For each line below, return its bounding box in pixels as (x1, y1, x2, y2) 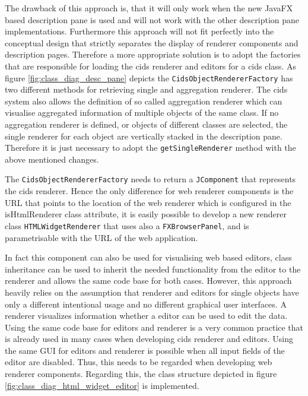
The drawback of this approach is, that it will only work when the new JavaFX (5, 2, 293, 14)
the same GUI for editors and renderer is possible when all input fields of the (5, 344, 285, 356)
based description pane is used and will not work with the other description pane (5, 13, 300, 26)
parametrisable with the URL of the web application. (5, 231, 198, 243)
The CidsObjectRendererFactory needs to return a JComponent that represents (5, 173, 296, 185)
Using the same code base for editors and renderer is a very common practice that (5, 321, 304, 333)
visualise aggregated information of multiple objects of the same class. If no (5, 106, 279, 119)
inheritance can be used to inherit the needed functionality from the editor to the (5, 262, 301, 275)
